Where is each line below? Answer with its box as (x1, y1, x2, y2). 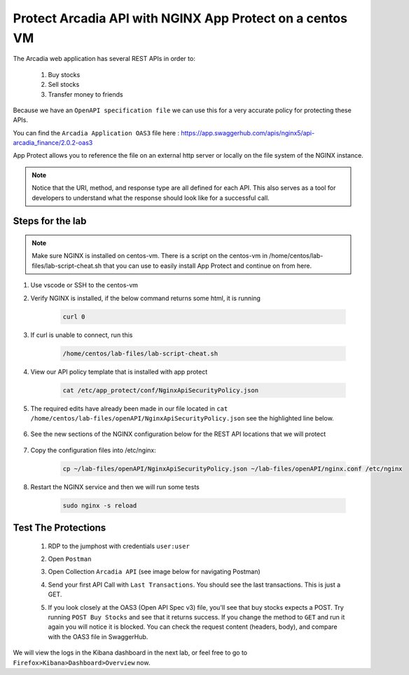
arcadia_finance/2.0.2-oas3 (13, 139, 93, 147)
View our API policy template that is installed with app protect (30, 367, 208, 376)
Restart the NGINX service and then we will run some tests (30, 482, 200, 491)
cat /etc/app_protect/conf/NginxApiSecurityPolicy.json (62, 386, 259, 394)
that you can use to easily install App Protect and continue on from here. (102, 261, 312, 270)
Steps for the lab (13, 215, 87, 227)
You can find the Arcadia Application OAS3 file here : (13, 128, 180, 137)
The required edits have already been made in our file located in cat (30, 404, 228, 413)
